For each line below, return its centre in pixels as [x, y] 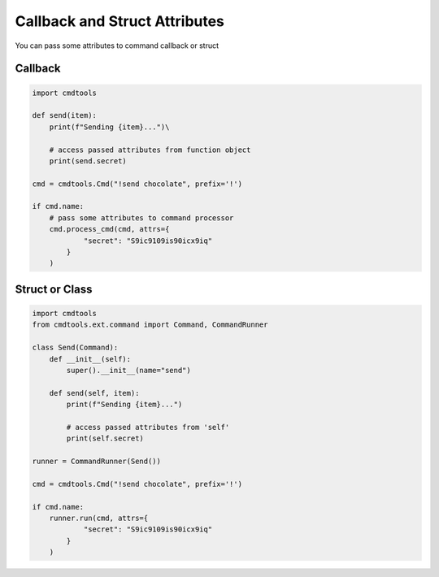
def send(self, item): [94, 393]
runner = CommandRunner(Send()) [97, 462]
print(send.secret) [88, 161]
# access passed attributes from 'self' [148, 427]
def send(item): [65, 115]
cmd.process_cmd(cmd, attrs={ [109, 229]
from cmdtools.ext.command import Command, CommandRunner [150, 325]
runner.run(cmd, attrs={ [99, 518]
